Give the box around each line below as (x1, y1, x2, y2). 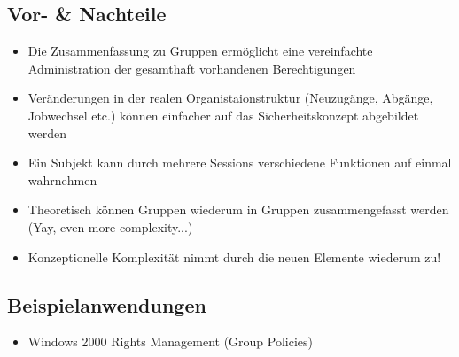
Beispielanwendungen (7, 291, 206, 318)
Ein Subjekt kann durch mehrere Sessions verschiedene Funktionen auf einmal (27, 153, 452, 172)
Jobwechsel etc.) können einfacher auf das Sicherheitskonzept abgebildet (27, 105, 419, 124)
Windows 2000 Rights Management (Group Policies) (27, 332, 313, 351)
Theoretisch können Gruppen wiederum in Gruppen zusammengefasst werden (27, 200, 449, 219)
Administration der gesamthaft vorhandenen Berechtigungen (27, 58, 356, 77)
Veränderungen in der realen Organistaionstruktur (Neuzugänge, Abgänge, (27, 89, 433, 107)
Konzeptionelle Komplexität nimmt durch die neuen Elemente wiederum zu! (27, 247, 441, 266)
